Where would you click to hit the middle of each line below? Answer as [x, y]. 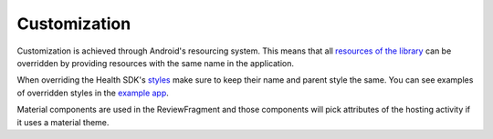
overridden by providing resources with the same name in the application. [156, 63]
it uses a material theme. [63, 122]
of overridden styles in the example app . [93, 93]
